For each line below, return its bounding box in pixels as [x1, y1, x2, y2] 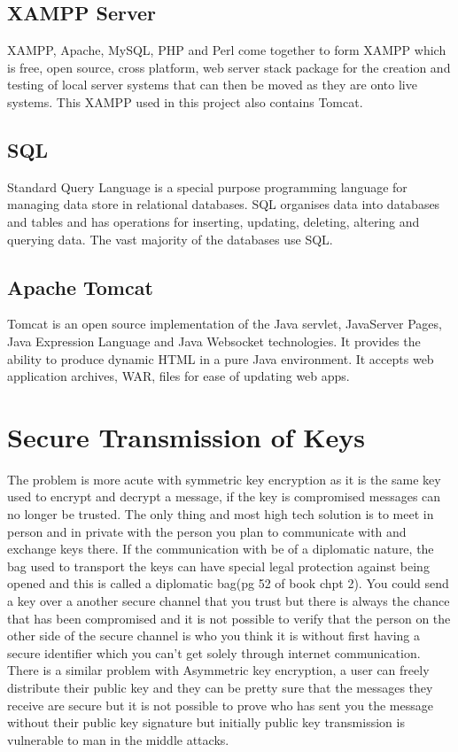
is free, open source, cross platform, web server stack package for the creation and [7, 58, 451, 76]
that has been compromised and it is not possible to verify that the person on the [7, 609, 451, 627]
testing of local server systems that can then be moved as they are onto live [7, 75, 417, 94]
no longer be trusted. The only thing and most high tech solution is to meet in [7, 505, 434, 523]
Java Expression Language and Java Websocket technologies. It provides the [7, 331, 421, 350]
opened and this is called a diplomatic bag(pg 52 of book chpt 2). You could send [7, 574, 449, 593]
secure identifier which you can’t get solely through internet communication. [7, 643, 421, 662]
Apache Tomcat [7, 273, 153, 300]
